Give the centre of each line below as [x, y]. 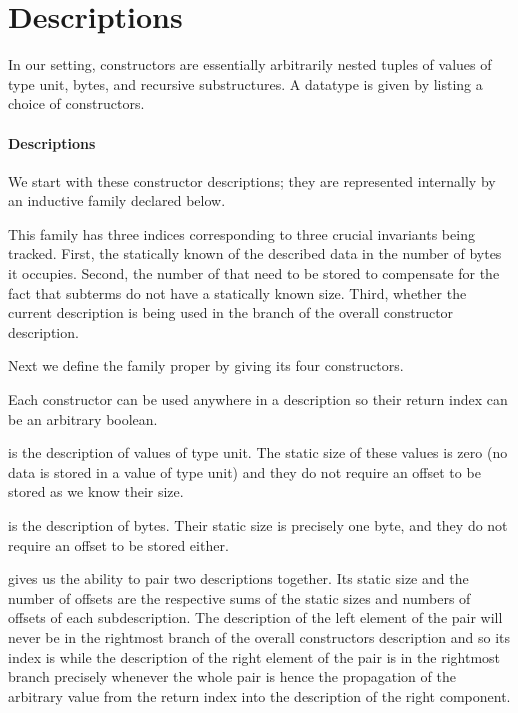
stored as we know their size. [96, 491]
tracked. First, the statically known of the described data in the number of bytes [255, 253]
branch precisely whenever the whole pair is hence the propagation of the [232, 676]
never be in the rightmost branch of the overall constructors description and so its [259, 636]
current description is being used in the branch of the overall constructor [231, 312]
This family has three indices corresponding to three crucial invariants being [241, 233]
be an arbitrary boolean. [83, 418]
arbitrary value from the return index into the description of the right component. [259, 695]
